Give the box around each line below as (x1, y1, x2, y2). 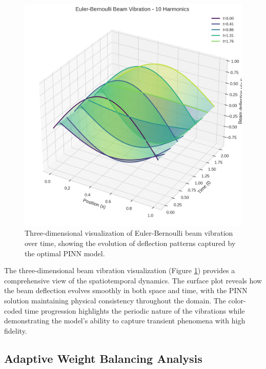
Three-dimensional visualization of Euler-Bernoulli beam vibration (25, 228, 233, 238)
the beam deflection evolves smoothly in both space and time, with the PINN (4, 285, 248, 296)
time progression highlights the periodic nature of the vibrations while (25, 305, 245, 316)
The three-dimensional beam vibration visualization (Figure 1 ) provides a (4, 265, 235, 276)
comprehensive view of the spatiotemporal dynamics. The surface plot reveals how (4, 275, 262, 285)
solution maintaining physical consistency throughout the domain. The (4, 295, 226, 306)
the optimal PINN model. (25, 248, 105, 258)
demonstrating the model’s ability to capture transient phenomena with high (4, 315, 245, 326)
